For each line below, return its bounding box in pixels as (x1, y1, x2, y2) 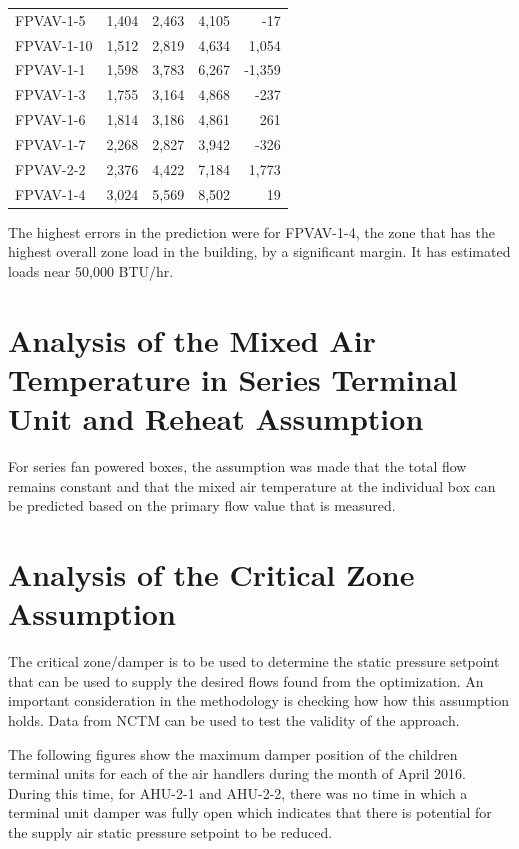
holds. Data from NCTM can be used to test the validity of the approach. (8, 709, 460, 730)
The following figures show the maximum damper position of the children (8, 743, 458, 764)
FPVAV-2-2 (15, 158, 86, 179)
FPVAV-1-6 (15, 109, 86, 130)
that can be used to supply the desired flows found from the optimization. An (8, 670, 484, 691)
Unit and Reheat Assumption (8, 398, 424, 439)
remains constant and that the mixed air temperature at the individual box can (8, 475, 496, 496)
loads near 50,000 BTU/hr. (8, 260, 174, 281)
